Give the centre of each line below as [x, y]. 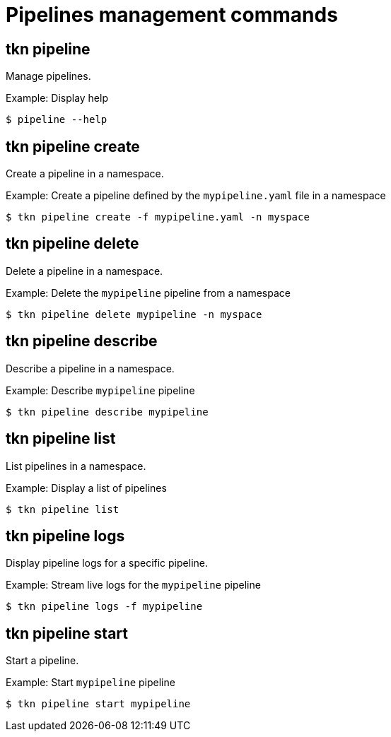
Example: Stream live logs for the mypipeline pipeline [133, 585]
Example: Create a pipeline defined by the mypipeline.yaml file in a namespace [196, 196]
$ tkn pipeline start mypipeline [98, 704]
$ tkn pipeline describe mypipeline [107, 412]
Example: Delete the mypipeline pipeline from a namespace [148, 293]
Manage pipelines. [48, 76]
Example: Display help [57, 98]
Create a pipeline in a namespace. [85, 174]
